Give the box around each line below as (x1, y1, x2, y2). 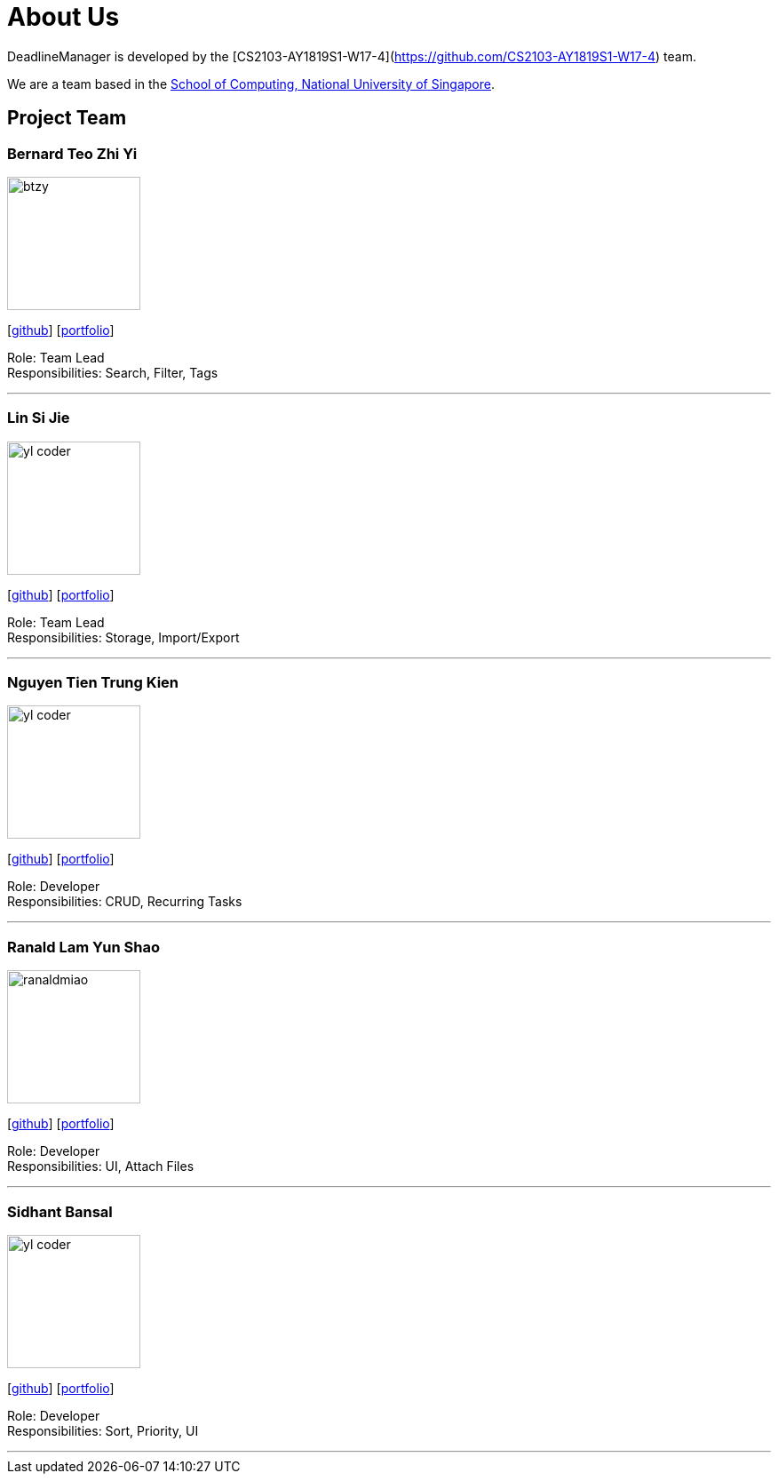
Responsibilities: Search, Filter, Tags (7, 364, 218, 380)
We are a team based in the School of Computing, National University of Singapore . (7, 76, 496, 92)
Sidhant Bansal (7, 1202, 113, 1221)
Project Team (7, 107, 127, 130)
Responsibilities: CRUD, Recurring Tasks (7, 894, 242, 910)
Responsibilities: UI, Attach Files (7, 1159, 194, 1174)
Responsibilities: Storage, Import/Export (7, 629, 240, 645)
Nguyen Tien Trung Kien (7, 673, 179, 692)
